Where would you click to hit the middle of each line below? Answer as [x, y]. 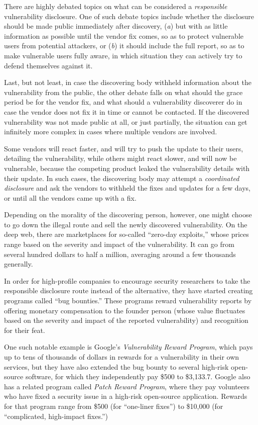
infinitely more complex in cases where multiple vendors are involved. [111, 132]
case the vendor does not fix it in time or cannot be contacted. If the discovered [127, 111]
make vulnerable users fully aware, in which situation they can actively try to [123, 55]
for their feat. [25, 330]
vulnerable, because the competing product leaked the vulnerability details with [127, 168]
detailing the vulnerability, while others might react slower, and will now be [120, 158]
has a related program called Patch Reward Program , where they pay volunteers [127, 386]
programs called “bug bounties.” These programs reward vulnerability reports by [128, 301]
